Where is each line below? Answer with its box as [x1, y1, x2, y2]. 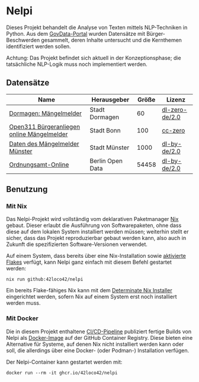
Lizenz [166, 95, 185, 103]
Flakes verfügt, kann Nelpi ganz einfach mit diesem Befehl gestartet [6, 258, 172, 266]
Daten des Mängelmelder [9, 140, 79, 148]
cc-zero [162, 126, 185, 134]
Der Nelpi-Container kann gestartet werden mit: [6, 358, 123, 365]
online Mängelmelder [9, 130, 68, 138]
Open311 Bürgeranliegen [9, 122, 81, 131]
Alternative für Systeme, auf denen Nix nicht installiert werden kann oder [6, 340, 184, 348]
